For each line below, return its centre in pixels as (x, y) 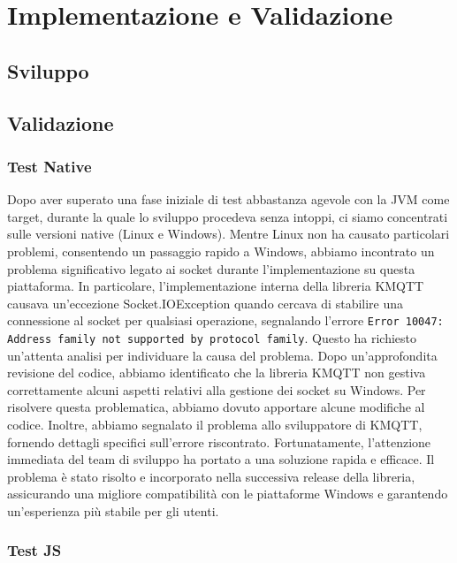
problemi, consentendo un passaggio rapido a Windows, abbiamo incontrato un (221, 251)
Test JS (34, 550)
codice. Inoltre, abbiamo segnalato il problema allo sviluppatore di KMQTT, (215, 424)
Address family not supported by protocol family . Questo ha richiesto (212, 337)
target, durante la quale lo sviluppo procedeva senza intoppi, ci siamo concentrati (228, 216)
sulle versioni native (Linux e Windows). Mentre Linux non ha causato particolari (228, 234)
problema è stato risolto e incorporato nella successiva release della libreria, (211, 476)
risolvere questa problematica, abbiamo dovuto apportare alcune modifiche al (216, 407)
